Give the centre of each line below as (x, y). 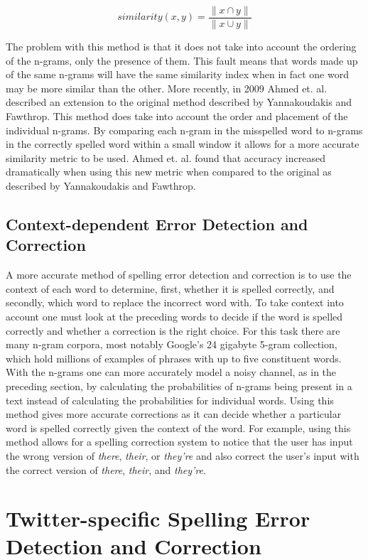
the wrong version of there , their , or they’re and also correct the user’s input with (183, 455)
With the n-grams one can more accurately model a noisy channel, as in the (171, 372)
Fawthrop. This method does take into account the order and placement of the (177, 116)
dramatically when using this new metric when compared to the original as (169, 172)
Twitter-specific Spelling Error (158, 518)
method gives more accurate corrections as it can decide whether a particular (174, 414)
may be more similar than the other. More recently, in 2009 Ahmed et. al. (167, 88)
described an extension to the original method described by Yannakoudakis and (179, 102)
